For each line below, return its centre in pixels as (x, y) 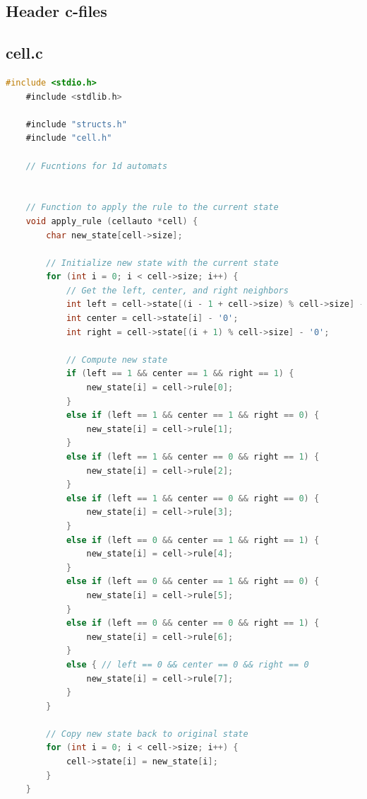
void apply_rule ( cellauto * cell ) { (112, 221)
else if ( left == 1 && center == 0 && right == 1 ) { (193, 457)
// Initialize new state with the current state (162, 263)
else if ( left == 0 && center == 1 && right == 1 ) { (193, 540)
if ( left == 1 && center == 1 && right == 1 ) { (180, 374)
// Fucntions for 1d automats (97, 166)
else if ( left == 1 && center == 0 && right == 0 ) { (193, 498)
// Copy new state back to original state (147, 734)
